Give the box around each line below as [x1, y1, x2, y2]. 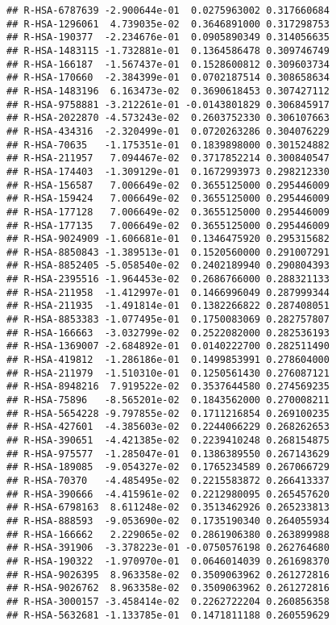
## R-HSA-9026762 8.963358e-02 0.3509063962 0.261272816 [6, 582, 330, 594]
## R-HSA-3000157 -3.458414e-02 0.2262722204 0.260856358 [6, 595, 330, 607]
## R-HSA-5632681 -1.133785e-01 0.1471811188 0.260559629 [6, 609, 330, 621]
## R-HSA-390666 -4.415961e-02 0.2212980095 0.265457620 [6, 488, 330, 500]
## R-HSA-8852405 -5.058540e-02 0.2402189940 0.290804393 [6, 260, 330, 272]
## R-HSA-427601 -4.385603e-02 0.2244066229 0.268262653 [6, 421, 330, 433]
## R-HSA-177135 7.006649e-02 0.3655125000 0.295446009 [6, 219, 330, 231]
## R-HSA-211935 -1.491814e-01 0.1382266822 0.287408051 [6, 300, 330, 312]
